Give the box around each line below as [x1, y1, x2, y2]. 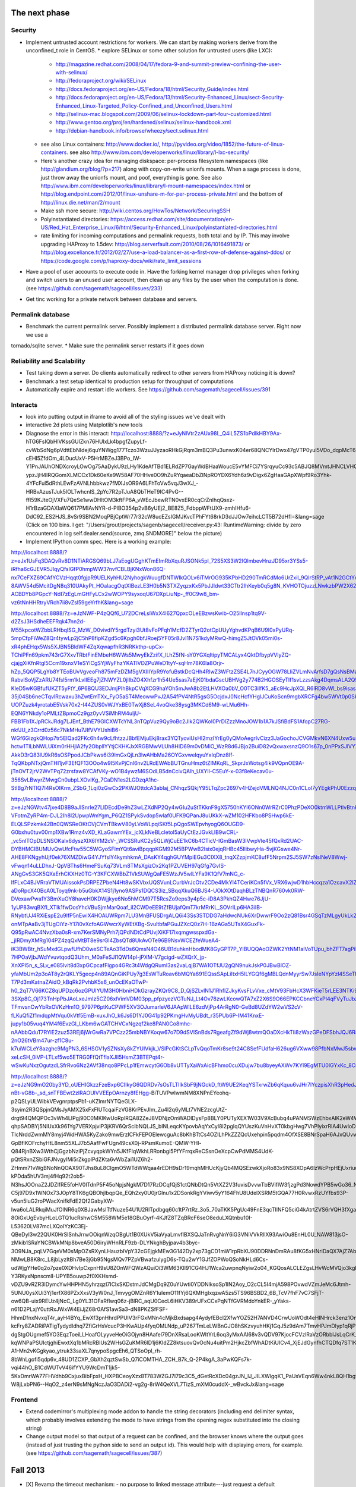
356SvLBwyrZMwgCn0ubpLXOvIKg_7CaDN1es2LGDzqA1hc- [11, 776, 160, 783]
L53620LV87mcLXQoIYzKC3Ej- [11, 1222, 88, 1229]
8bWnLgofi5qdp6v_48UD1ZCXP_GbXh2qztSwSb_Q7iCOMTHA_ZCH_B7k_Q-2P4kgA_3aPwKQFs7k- [11, 1356, 252, 1363]
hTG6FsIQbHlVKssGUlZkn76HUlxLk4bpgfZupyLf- [26, 438, 148, 446]
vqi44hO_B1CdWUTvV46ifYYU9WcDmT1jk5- [11, 1364, 120, 1371]
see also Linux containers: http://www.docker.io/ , [40, 140, 161, 148]
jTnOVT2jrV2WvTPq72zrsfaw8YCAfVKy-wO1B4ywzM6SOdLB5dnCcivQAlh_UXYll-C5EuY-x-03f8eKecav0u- [11, 768, 274, 775]
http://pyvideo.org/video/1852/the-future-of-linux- [161, 140, 285, 148]
